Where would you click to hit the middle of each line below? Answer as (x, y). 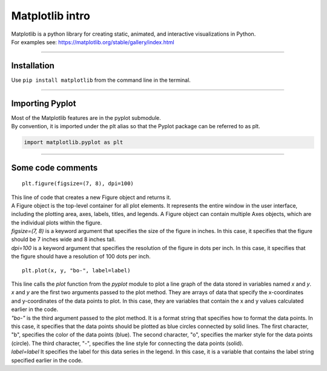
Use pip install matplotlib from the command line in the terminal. (101, 80)
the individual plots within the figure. (57, 222)
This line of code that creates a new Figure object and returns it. (91, 197)
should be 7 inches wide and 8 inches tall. (64, 240)
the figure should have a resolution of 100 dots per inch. (81, 257)
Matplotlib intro (51, 16)
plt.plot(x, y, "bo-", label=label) (76, 270)
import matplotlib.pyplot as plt (74, 143)
